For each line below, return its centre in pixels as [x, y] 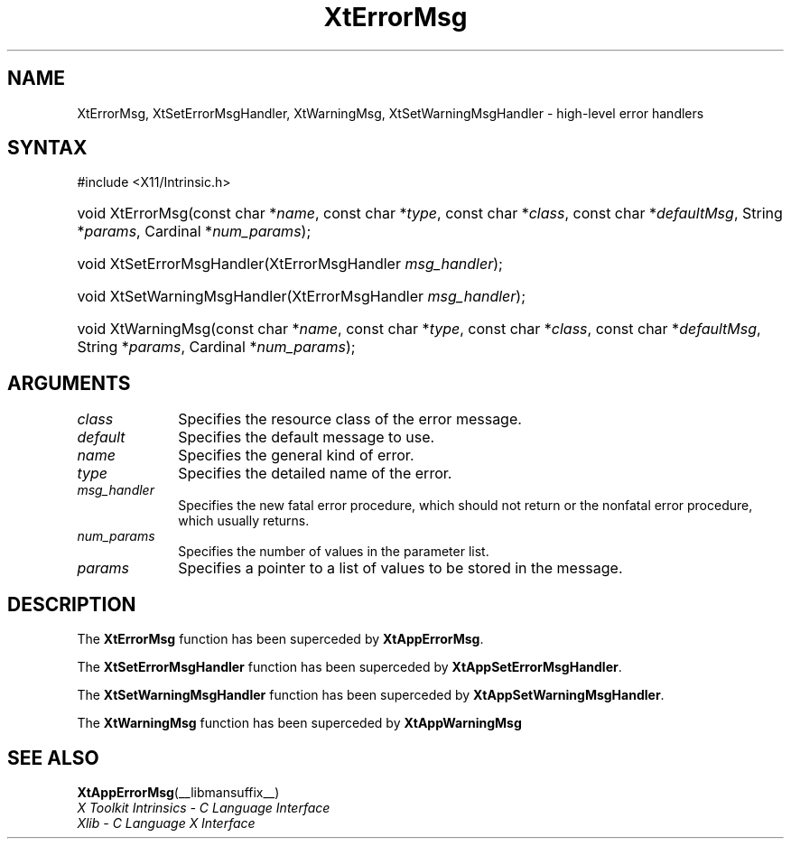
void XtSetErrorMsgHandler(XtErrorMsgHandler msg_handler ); [290, 264]
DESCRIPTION [72, 604]
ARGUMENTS [69, 383]
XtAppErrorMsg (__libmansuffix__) [178, 792]
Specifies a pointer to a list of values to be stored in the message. [400, 568]
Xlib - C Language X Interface [166, 823]
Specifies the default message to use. [307, 437]
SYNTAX [47, 148]
